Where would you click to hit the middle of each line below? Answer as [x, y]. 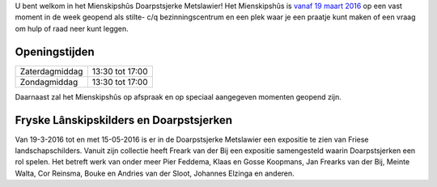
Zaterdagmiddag [51, 71]
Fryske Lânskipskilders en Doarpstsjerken [124, 120]
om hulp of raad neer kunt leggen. [72, 28]
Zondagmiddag [49, 82]
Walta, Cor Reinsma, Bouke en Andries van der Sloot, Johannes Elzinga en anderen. [155, 173]
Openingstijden [55, 51]
